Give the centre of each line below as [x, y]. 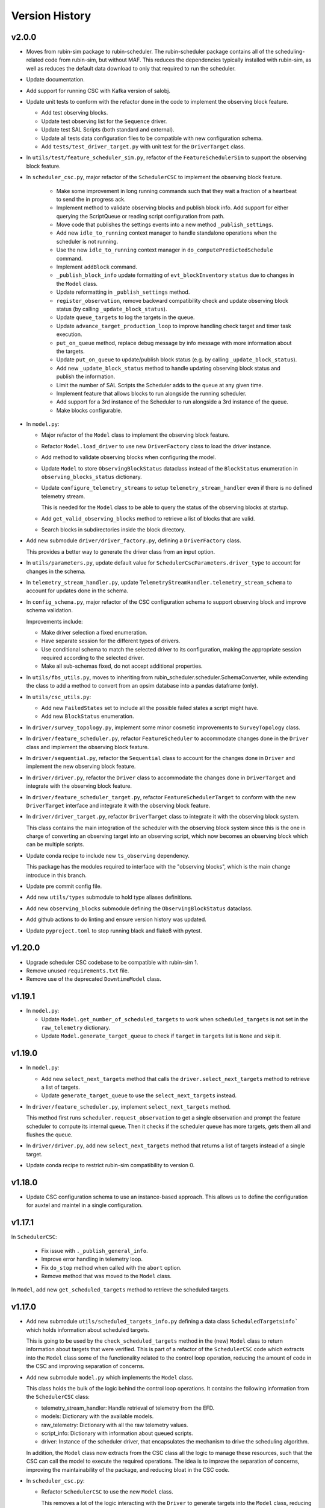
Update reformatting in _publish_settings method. [123, 292]
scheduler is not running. [87, 241]
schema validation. [50, 610]
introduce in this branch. [57, 875]
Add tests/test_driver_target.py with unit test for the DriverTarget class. [143, 146]
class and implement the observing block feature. [88, 747]
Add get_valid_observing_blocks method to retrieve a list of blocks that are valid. [148, 518]
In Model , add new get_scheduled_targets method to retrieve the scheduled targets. [120, 1290]
